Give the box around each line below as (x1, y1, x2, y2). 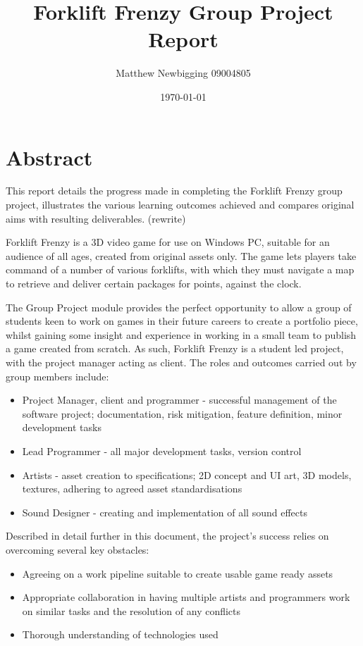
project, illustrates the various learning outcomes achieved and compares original (6, 197, 355, 212)
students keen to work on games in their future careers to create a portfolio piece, (6, 313, 358, 328)
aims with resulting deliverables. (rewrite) (6, 211, 186, 225)
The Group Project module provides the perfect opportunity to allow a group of (6, 299, 352, 314)
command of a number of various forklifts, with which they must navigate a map (6, 262, 355, 277)
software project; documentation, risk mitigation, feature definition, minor (22, 406, 343, 421)
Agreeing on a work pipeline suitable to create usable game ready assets (22, 566, 333, 580)
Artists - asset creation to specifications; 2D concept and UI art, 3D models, (22, 467, 352, 482)
